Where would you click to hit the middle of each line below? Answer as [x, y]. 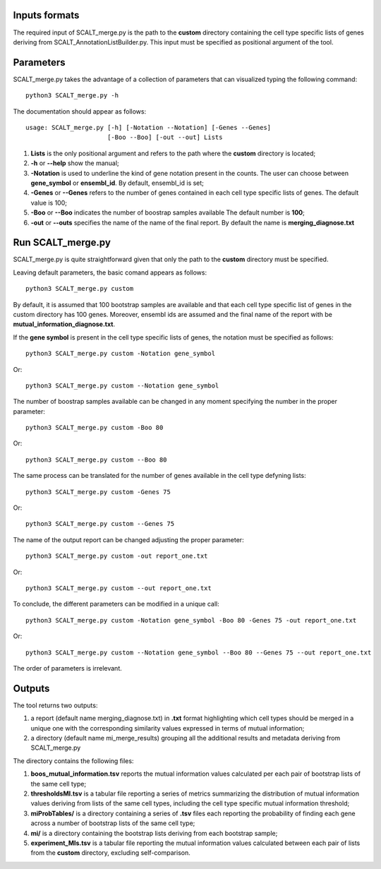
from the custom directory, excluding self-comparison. [110, 853]
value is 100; [49, 203]
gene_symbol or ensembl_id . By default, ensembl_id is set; [117, 183]
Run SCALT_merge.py [62, 242]
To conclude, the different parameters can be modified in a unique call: [116, 604]
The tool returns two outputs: [55, 705]
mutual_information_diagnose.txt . [64, 324]
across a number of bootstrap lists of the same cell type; [113, 823]
